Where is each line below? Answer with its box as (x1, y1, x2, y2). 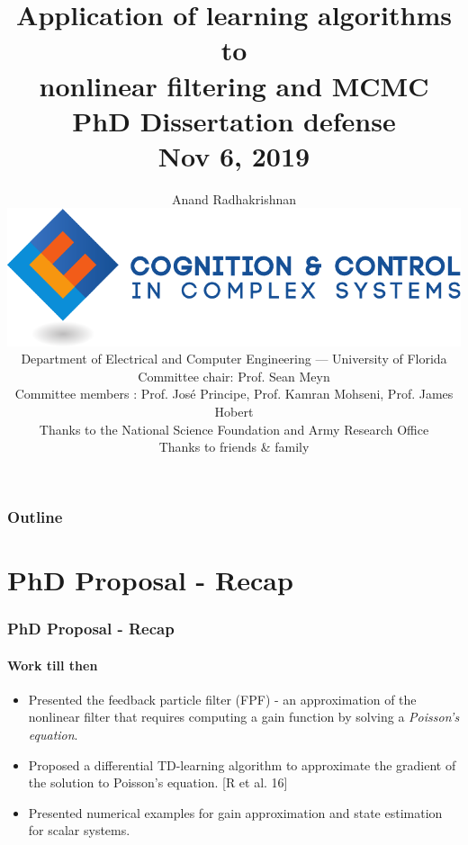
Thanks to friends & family (158, 437, 310, 456)
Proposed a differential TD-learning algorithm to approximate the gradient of (28, 755, 456, 774)
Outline (7, 505, 63, 527)
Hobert (214, 402, 254, 421)
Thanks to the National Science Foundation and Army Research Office (39, 419, 429, 438)
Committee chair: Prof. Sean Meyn (138, 366, 330, 385)
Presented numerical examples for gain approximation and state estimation (28, 803, 443, 822)
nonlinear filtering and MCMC (39, 67, 429, 103)
